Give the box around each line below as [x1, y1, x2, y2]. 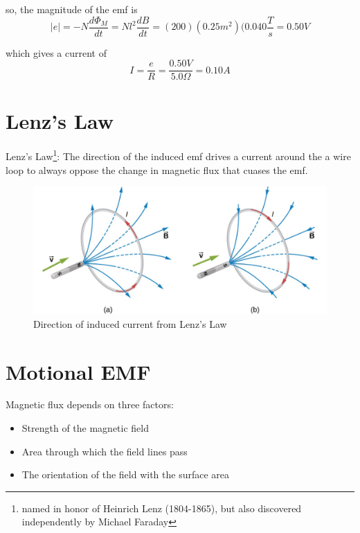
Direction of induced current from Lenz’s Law [33, 316, 227, 331]
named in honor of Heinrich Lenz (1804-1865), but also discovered [21, 500, 302, 515]
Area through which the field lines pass [21, 444, 188, 458]
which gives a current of [6, 45, 107, 60]
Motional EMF [6, 357, 151, 385]
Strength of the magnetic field [21, 421, 150, 435]
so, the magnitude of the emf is [6, 2, 138, 16]
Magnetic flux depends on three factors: [6, 397, 174, 412]
